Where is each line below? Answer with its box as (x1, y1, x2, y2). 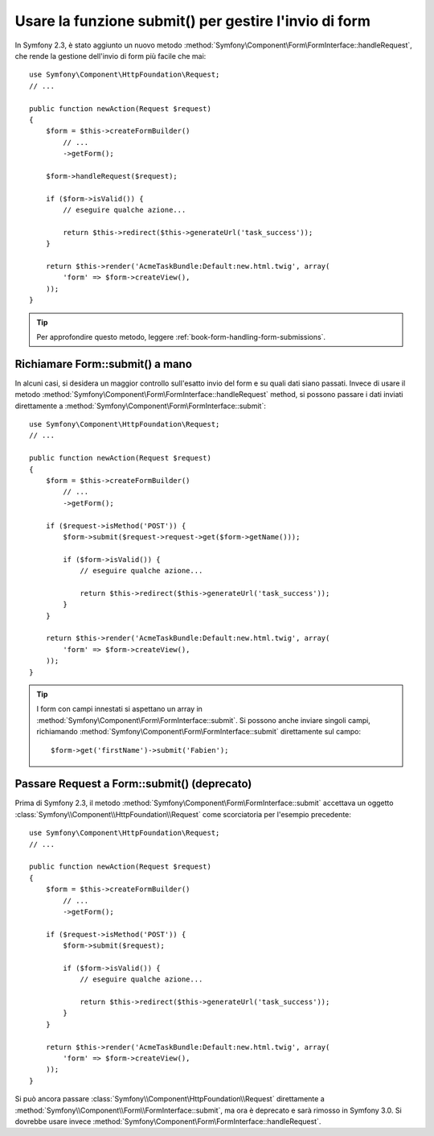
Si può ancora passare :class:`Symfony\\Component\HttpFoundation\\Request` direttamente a (14, 1094, 325, 1104)
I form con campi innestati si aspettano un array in (36, 704, 203, 714)
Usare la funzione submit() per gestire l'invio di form (14, 12, 371, 30)
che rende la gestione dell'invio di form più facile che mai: (14, 51, 207, 60)
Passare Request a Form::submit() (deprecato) (14, 777, 252, 791)
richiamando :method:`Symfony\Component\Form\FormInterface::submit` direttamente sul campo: (36, 727, 362, 737)
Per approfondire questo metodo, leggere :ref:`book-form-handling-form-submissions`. (36, 332, 325, 341)
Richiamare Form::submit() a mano (14, 357, 193, 370)
